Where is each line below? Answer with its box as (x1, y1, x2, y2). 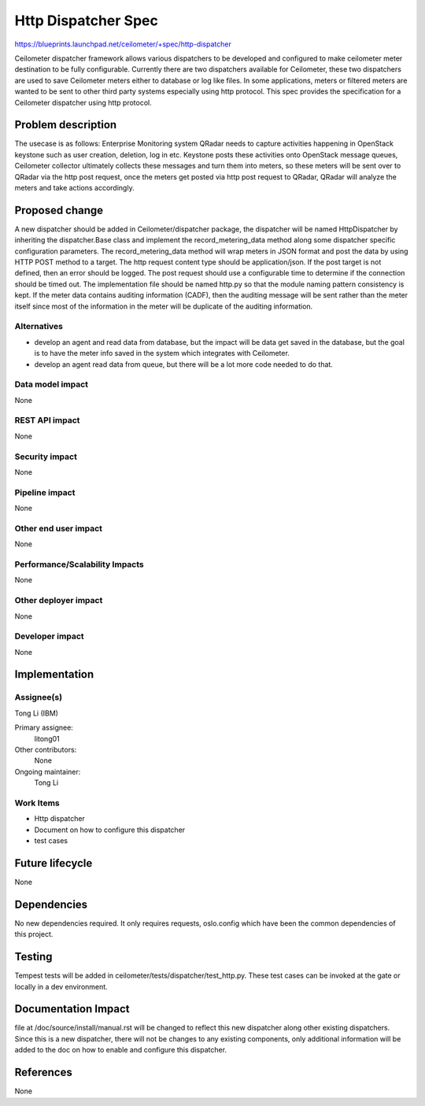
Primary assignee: (14, 723, 74, 732)
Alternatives (14, 321, 63, 332)
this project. (14, 930, 54, 939)
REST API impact (14, 415, 80, 426)
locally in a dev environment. (14, 982, 108, 991)
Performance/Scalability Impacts (14, 559, 145, 570)
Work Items (14, 797, 60, 808)
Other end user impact (14, 523, 102, 534)
